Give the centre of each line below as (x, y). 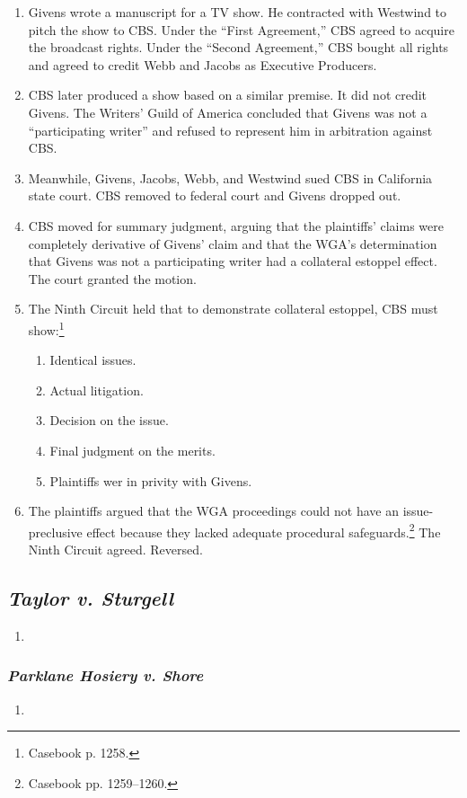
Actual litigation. (97, 390)
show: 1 (46, 328)
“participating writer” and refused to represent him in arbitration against (230, 130)
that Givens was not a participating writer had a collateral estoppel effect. (233, 261)
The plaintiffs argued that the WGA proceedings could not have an (213, 511)
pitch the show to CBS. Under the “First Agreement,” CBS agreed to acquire (241, 29)
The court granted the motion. (112, 278)
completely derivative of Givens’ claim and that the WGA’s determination (233, 243)
